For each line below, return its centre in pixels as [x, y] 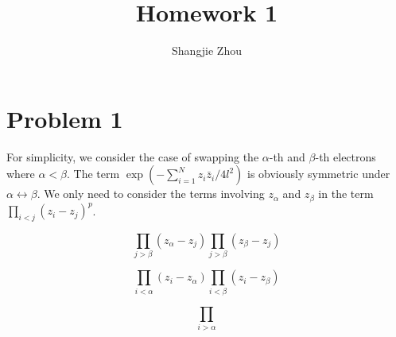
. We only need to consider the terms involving [151, 194]
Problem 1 [65, 118]
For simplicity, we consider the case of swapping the [133, 156]
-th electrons [346, 156]
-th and [287, 156]
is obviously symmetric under [318, 174]
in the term [346, 194]
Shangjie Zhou [207, 50]
